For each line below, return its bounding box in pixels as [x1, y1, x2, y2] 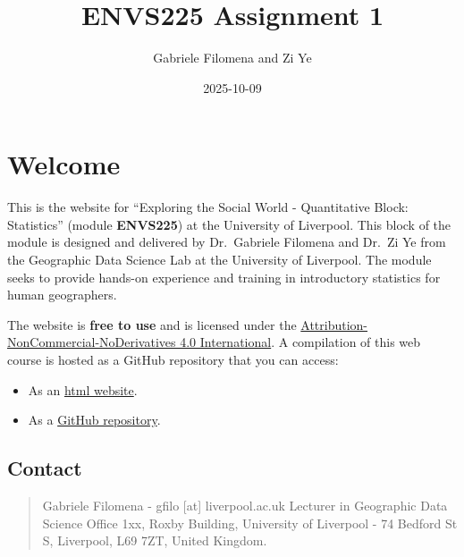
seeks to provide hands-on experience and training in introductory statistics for [7, 267, 441, 286]
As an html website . [28, 380, 138, 399]
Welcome [7, 146, 121, 182]
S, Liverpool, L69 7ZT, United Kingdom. [42, 531, 267, 550]
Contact [7, 454, 82, 482]
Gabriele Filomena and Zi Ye [153, 48, 312, 67]
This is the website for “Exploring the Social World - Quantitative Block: [7, 198, 409, 216]
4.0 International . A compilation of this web [180, 333, 421, 351]
